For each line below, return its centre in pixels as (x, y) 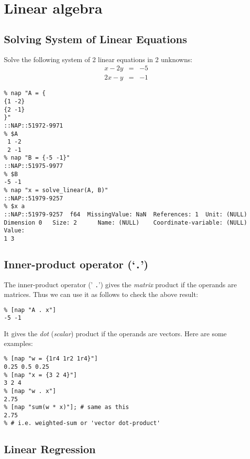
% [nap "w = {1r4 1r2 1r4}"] (51, 359)
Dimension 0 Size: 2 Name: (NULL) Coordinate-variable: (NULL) (126, 222)
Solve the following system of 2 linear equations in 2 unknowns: (98, 59)
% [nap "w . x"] (30, 391)
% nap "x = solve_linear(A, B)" (56, 190)
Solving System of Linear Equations (96, 39)
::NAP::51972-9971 (33, 125)
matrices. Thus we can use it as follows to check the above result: (101, 294)
